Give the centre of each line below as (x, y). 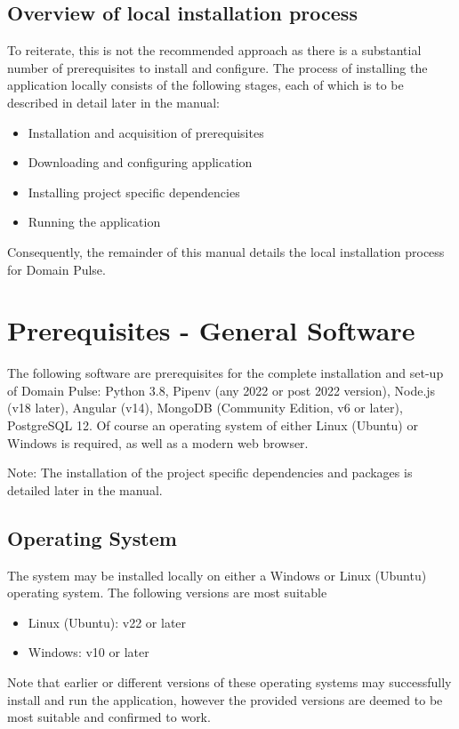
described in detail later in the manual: (113, 102)
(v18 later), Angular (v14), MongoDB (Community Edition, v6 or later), (205, 408)
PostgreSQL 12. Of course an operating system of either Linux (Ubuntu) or (213, 425)
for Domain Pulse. (56, 269)
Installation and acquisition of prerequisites (146, 132)
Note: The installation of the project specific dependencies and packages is (210, 473)
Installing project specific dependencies (134, 192)
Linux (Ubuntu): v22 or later (107, 622)
